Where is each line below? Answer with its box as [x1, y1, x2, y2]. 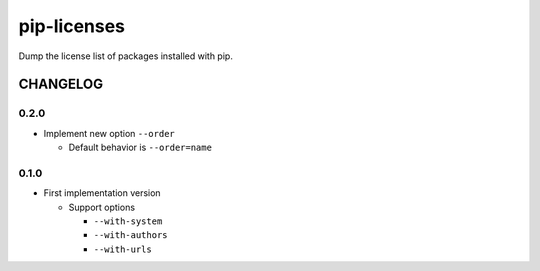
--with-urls [93, 243, 152, 255]
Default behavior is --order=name [68, 141, 212, 154]
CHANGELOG [18, 76, 104, 93]
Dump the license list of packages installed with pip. [18, 50, 234, 62]
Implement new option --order [43, 127, 175, 139]
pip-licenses [18, 15, 125, 37]
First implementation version [43, 187, 161, 199]
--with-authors [93, 230, 169, 241]
